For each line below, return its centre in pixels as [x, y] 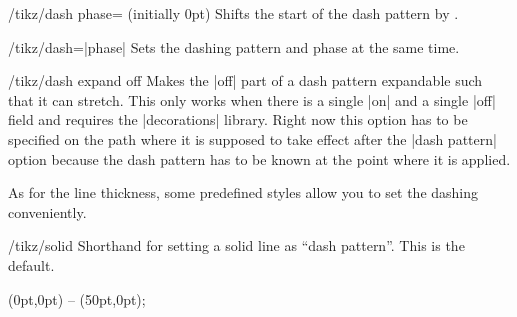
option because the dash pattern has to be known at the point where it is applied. [259, 158]
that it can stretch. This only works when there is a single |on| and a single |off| [252, 99]
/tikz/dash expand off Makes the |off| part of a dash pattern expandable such [245, 80]
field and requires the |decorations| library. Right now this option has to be [238, 119]
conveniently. [47, 211]
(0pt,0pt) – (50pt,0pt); [77, 298]
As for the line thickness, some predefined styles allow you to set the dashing [243, 192]
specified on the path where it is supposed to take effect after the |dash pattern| [252, 138]
